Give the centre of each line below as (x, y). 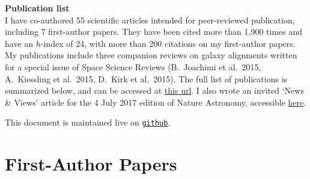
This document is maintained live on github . (88, 122)
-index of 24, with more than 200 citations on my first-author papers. (168, 43)
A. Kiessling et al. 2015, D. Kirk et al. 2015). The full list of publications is (146, 78)
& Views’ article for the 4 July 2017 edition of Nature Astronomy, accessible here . (156, 102)
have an (19, 43)
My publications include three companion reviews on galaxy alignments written (151, 55)
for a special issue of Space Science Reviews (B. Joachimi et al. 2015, (133, 66)
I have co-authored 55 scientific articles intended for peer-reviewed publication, (150, 20)
